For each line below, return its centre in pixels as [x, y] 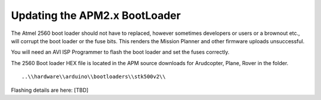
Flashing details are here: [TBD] [50, 90]
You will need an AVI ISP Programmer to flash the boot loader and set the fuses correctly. [120, 52]
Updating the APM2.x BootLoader [96, 15]
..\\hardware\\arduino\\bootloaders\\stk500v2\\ [94, 77]
